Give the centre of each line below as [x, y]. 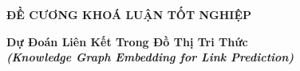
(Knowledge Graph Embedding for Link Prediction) [150, 57]
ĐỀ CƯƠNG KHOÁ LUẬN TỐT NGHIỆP [129, 14]
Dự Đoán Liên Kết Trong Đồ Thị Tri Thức [127, 41]
